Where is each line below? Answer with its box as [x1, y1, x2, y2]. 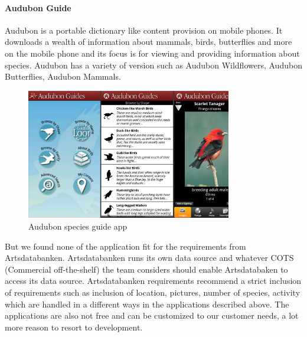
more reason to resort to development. [5, 320, 143, 333]
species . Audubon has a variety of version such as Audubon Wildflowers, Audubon [5, 58, 302, 71]
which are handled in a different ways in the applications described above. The [5, 297, 289, 310]
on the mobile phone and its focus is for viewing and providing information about [5, 47, 300, 59]
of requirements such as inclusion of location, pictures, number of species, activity [5, 286, 301, 299]
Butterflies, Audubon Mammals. [5, 70, 121, 83]
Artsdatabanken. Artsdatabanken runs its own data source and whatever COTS [5, 251, 294, 264]
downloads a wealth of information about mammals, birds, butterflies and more [5, 35, 292, 48]
